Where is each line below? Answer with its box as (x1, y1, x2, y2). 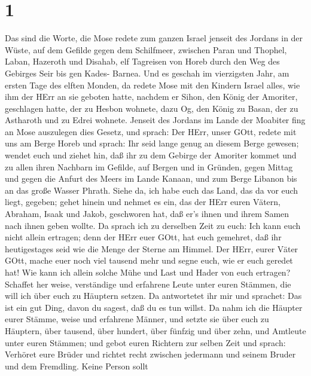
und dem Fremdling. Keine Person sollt (5, 359, 148, 372)
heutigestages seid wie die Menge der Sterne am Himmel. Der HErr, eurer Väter (5, 242, 298, 255)
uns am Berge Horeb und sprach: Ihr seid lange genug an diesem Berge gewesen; (5, 137, 299, 149)
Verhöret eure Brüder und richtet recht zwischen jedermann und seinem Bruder (5, 348, 296, 360)
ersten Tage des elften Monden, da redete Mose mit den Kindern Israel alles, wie (5, 78, 300, 91)
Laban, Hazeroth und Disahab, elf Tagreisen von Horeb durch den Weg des (5, 55, 280, 68)
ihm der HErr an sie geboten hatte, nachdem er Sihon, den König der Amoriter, (5, 90, 298, 103)
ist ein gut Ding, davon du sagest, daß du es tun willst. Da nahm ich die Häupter (5, 301, 303, 313)
